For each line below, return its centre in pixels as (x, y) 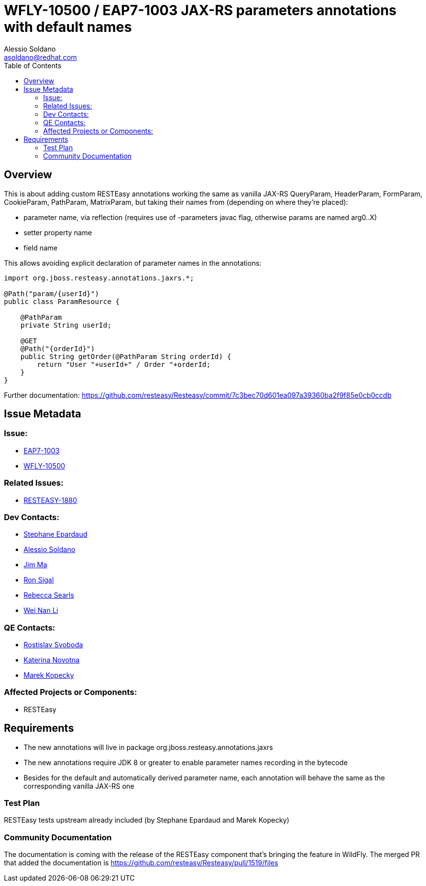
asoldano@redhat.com (40, 57)
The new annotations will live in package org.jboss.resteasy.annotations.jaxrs (148, 747)
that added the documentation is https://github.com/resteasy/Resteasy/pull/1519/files (141, 863)
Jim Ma (36, 565)
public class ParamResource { (62, 301)
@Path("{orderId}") (58, 348)
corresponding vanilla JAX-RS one (79, 786)
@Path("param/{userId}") (51, 293)
